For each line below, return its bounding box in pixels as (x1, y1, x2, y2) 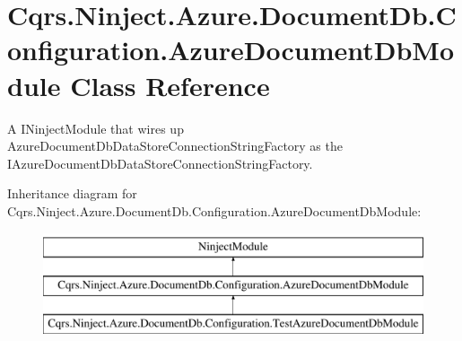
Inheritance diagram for (7, 184, 137, 203)
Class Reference (70, 66, 270, 103)
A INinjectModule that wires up (7, 118, 184, 137)
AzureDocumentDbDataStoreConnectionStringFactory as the (7, 136, 343, 155)
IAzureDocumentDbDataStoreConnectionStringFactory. (7, 153, 313, 172)
